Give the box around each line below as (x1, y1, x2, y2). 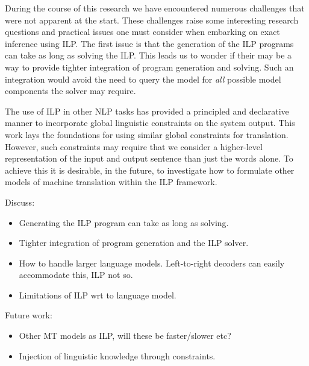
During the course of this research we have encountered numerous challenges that (5, 2, 305, 14)
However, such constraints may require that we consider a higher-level (5, 140, 263, 153)
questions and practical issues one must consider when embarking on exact (5, 25, 280, 38)
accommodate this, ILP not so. (19, 268, 133, 281)
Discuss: (5, 195, 35, 208)
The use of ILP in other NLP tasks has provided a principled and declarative (5, 104, 289, 117)
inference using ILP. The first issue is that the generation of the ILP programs (5, 37, 294, 49)
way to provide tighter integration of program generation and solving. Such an (5, 60, 294, 73)
